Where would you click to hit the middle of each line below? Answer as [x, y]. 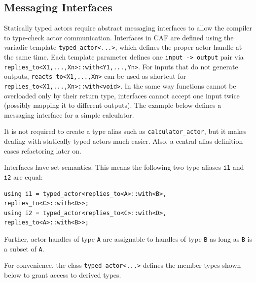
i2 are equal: [23, 176]
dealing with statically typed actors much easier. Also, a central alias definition [124, 141]
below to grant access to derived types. [63, 274]
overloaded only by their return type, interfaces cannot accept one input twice [122, 95]
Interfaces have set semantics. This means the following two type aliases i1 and [124, 167]
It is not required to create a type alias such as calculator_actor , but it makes [125, 131]
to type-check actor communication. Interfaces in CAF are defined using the [119, 37]
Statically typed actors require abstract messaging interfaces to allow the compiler [128, 28]
